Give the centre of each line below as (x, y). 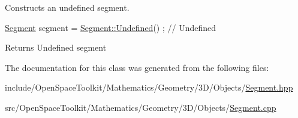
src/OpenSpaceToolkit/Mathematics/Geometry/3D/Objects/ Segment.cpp (141, 107)
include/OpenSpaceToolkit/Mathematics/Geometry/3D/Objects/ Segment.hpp (149, 87)
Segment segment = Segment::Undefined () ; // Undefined (111, 27)
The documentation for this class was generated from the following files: (137, 67)
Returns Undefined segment (56, 47)
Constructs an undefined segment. (67, 7)
